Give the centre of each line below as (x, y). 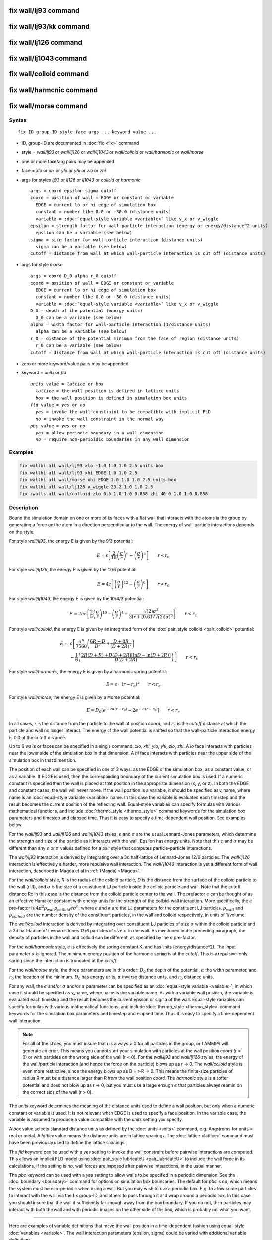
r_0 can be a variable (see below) (79, 345)
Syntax (18, 120)
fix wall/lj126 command (46, 42)
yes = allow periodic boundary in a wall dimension (99, 433)
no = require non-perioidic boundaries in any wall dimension (113, 439)
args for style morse (42, 264)
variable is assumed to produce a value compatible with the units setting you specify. (96, 1120)
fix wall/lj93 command (44, 11)
